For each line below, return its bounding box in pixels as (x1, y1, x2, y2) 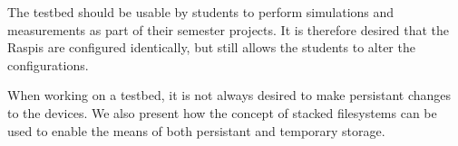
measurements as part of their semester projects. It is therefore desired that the (7, 20, 449, 39)
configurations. (7, 55, 89, 74)
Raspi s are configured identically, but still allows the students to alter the (7, 38, 415, 57)
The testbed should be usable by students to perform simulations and (7, 3, 395, 21)
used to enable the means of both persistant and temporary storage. (7, 121, 385, 140)
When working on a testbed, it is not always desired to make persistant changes (7, 86, 452, 105)
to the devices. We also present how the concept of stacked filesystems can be (7, 103, 437, 122)
